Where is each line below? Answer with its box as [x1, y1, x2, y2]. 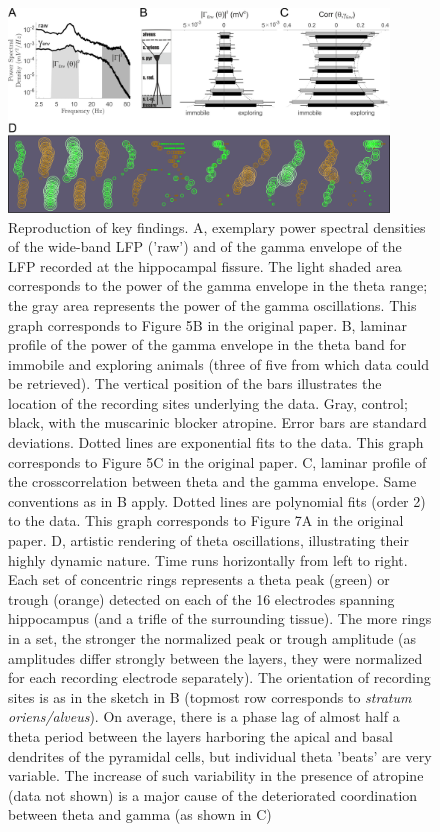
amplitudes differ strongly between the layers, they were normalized [8, 647, 423, 668]
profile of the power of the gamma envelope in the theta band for [8, 334, 407, 355]
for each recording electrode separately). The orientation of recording [8, 667, 431, 688]
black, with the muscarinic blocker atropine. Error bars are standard [8, 412, 427, 433]
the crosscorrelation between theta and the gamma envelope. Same [8, 471, 417, 492]
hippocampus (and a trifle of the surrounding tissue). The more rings [8, 608, 432, 629]
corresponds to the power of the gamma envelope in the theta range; [8, 275, 428, 296]
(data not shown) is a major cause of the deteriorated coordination [8, 784, 418, 805]
